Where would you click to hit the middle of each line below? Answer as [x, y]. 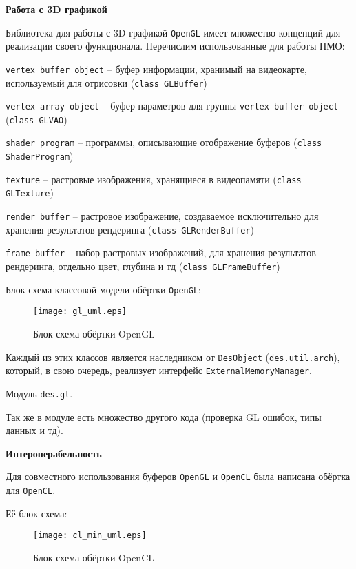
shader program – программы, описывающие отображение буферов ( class [164, 142]
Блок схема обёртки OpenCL [94, 557]
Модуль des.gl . [39, 393]
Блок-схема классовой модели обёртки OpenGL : [103, 289]
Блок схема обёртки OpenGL [94, 334]
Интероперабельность [54, 453]
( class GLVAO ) [36, 119]
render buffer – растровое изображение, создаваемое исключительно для [162, 216]
